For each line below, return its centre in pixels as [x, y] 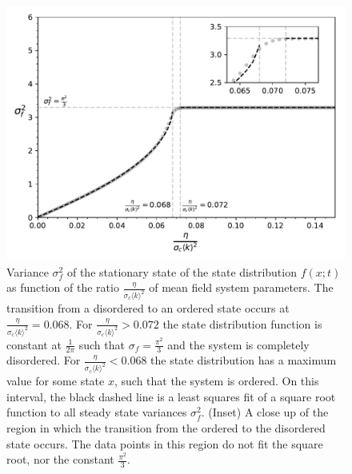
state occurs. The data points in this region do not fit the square [165, 443]
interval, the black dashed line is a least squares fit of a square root [171, 396]
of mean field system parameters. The [241, 287]
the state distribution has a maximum [244, 360]
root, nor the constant [60, 459]
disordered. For [44, 360]
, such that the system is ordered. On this [216, 381]
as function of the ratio [63, 287]
